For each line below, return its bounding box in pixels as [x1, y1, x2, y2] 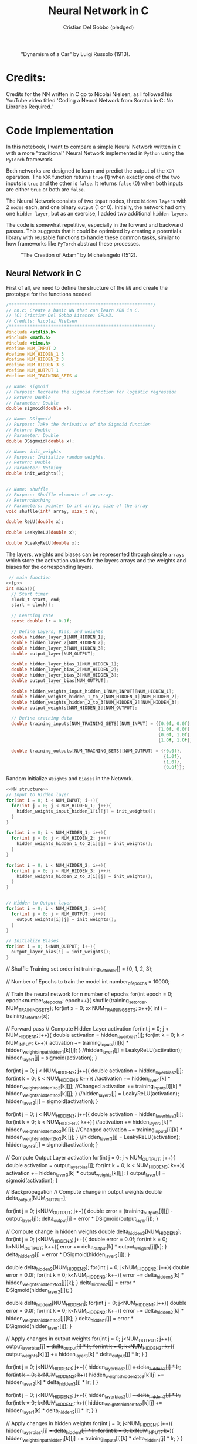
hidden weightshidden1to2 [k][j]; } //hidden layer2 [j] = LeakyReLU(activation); [6, 1090, 179, 1099]
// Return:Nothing [6, 497, 51, 503]
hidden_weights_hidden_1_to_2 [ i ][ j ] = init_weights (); [16, 841, 154, 847]
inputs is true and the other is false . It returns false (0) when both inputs [6, 180, 184, 187]
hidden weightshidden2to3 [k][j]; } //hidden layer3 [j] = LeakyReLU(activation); [6, 1134, 181, 1142]
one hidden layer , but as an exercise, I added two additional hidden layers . [6, 210, 189, 217]
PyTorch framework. [6, 155, 54, 163]
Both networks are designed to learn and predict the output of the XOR [6, 167, 175, 174]
